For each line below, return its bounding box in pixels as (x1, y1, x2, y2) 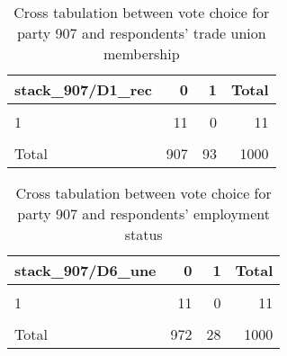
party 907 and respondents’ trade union (16, 22, 266, 43)
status (124, 224, 163, 245)
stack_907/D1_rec (14, 79, 152, 100)
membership (103, 43, 180, 64)
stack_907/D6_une (14, 260, 157, 280)
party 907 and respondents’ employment (17, 203, 270, 224)
